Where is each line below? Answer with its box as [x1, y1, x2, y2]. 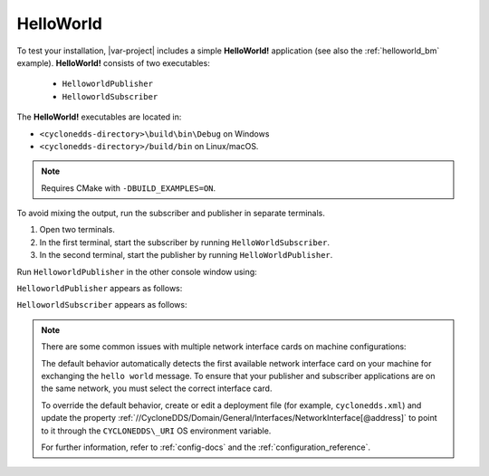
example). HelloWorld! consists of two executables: [16, 57, 210, 68]
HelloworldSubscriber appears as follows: [16, 300, 187, 310]
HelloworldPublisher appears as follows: [16, 283, 183, 294]
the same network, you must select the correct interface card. [41, 383, 273, 394]
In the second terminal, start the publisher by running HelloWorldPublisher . [39, 250, 333, 261]
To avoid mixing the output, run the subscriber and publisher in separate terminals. [16, 208, 325, 219]
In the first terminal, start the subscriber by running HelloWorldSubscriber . [39, 236, 331, 248]
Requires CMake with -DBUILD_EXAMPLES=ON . [41, 182, 216, 194]
